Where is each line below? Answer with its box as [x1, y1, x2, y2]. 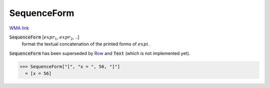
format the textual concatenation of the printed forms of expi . [21, 41, 150, 47]
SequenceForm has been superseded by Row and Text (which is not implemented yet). [9, 50, 190, 56]
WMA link [9, 25, 29, 31]
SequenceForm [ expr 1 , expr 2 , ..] [9, 34, 79, 41]
